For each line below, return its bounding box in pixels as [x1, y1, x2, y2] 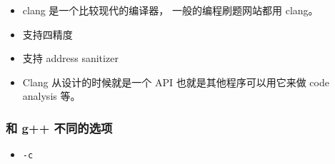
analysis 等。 [22, 88, 81, 103]
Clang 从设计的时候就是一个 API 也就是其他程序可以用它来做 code [22, 74, 329, 89]
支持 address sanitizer [22, 51, 119, 66]
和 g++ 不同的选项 [6, 118, 113, 136]
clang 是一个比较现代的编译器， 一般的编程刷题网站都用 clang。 [22, 3, 319, 17]
